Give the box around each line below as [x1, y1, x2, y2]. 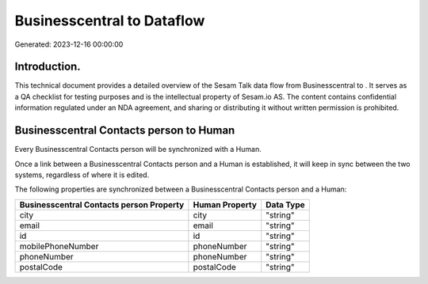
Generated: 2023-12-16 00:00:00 [14, 40, 124, 49]
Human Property [193, 199, 258, 210]
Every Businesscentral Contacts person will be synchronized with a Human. [14, 145, 262, 154]
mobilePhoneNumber [19, 240, 99, 252]
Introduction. [14, 60, 81, 74]
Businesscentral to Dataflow [14, 12, 205, 29]
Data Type [266, 199, 305, 210]
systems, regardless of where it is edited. [14, 170, 150, 180]
